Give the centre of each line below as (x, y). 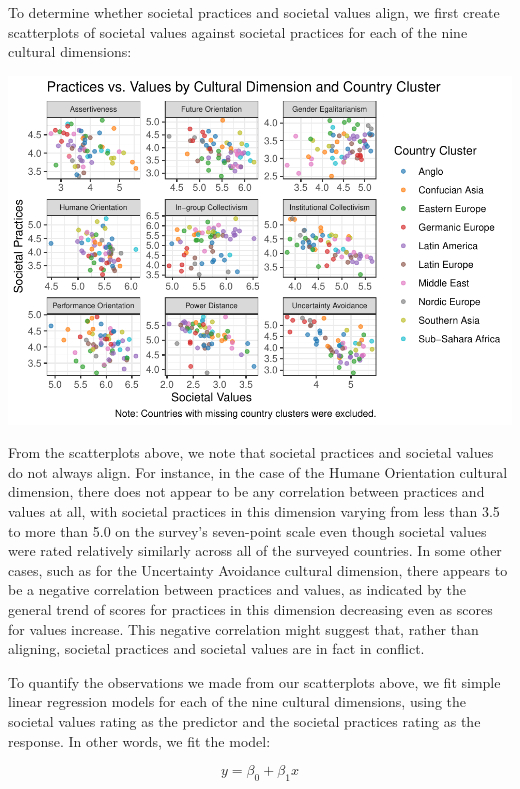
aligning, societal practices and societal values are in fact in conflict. (216, 648)
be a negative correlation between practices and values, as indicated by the (237, 589)
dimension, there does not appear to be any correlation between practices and (246, 491)
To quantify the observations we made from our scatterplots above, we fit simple (254, 681)
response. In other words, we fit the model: (139, 740)
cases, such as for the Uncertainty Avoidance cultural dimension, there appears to (258, 569)
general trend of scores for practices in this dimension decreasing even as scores (250, 609)
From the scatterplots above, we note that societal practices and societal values (251, 452)
